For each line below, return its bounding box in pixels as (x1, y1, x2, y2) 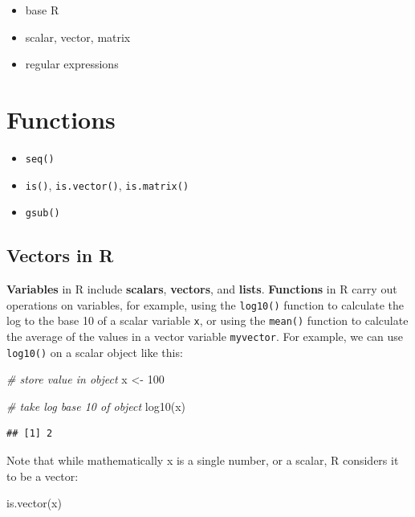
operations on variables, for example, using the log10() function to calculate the (6, 296, 405, 313)
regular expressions (25, 55, 119, 72)
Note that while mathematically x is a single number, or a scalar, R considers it (6, 452, 399, 469)
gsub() (25, 207, 60, 220)
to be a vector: (6, 467, 79, 484)
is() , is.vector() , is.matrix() (25, 176, 189, 193)
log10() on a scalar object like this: (6, 343, 183, 360)
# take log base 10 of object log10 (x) (6, 397, 186, 414)
